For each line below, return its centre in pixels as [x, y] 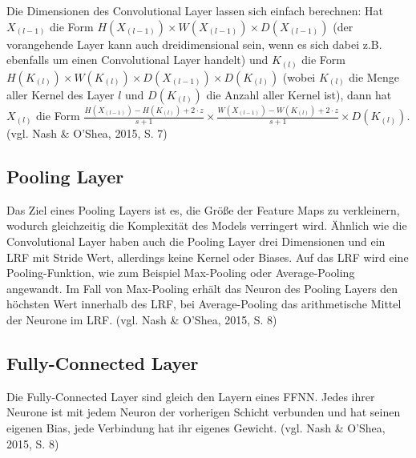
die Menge [374, 76]
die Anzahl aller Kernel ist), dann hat [299, 94]
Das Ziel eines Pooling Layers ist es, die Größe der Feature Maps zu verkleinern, [203, 209]
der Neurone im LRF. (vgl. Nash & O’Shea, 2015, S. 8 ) [142, 319]
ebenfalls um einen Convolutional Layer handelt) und [137, 60]
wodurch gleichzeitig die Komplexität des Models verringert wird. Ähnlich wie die [207, 225]
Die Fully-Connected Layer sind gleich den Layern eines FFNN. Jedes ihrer [191, 396]
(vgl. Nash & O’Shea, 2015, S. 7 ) [87, 133]
